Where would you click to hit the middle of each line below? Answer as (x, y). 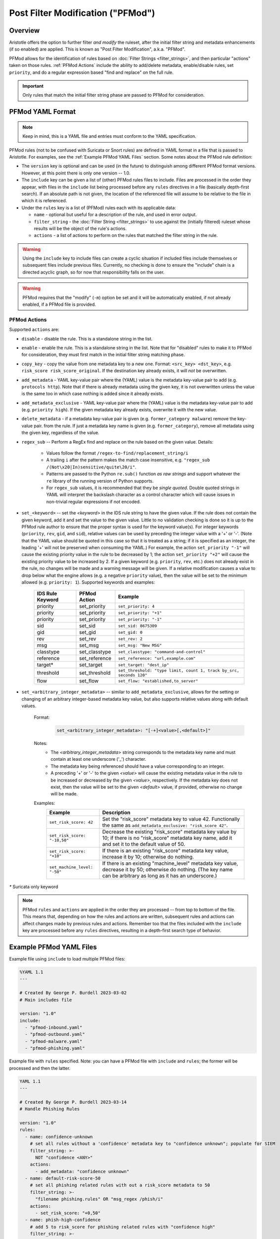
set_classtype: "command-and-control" (162, 652)
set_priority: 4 (136, 606)
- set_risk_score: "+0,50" (68, 1213)
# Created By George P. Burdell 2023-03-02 (73, 993)
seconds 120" (133, 675)
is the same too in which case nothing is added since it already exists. (93, 394)
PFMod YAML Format (43, 112)
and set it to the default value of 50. (144, 844)
